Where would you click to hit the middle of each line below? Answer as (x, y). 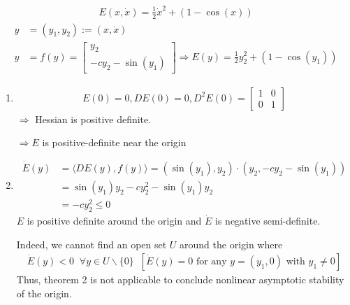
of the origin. (44, 293)
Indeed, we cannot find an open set (92, 244)
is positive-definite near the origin (114, 142)
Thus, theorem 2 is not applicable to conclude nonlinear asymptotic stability (180, 279)
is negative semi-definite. (268, 220)
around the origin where (231, 244)
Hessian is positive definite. (93, 119)
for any (211, 262)
